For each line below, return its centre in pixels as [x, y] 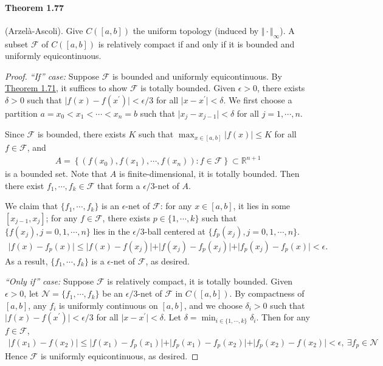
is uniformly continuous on [109, 305]
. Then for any [283, 317]
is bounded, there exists [81, 134]
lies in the [112, 231]
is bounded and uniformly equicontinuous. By [197, 76]
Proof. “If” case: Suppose [52, 76]
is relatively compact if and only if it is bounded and [196, 43]
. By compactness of [267, 293]
